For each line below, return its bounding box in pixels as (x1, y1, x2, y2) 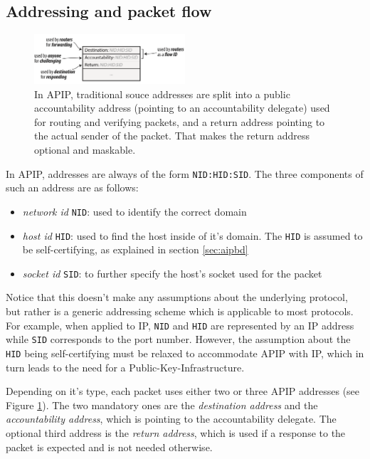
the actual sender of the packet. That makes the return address (34, 128, 310, 143)
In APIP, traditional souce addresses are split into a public (34, 86, 290, 101)
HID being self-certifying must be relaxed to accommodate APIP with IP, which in (6, 345, 364, 360)
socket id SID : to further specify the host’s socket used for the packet (22, 265, 322, 280)
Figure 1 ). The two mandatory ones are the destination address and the (6, 397, 318, 412)
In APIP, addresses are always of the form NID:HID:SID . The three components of (6, 166, 364, 181)
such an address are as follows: (6, 180, 139, 195)
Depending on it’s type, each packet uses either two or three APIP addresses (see (6, 384, 360, 399)
